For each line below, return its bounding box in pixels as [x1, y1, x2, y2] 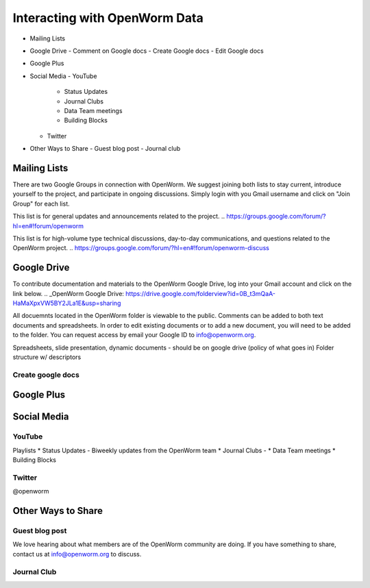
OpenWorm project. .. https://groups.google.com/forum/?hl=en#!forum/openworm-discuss [12, 244, 270, 252]
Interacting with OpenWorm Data [12, 10, 203, 25]
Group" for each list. [12, 199, 70, 208]
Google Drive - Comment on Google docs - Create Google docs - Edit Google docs [29, 47, 264, 55]
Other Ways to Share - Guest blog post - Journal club [29, 145, 181, 153]
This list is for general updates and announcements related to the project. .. [12, 212, 225, 221]
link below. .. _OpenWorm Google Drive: [12, 289, 125, 297]
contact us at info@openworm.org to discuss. [12, 550, 142, 558]
